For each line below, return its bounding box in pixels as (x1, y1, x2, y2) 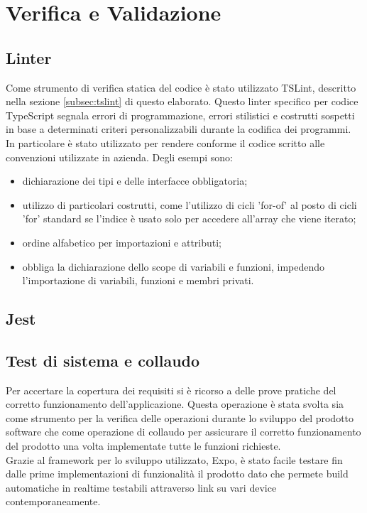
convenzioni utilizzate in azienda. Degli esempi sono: (6, 149, 233, 164)
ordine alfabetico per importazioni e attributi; (22, 234, 222, 249)
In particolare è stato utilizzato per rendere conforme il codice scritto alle (6, 135, 325, 150)
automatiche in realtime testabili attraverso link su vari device (6, 480, 277, 495)
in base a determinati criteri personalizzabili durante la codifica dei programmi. (6, 121, 351, 136)
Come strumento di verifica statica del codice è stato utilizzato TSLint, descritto (6, 80, 356, 94)
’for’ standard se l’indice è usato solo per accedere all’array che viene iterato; (22, 211, 356, 226)
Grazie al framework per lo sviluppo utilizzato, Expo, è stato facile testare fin (6, 452, 343, 467)
